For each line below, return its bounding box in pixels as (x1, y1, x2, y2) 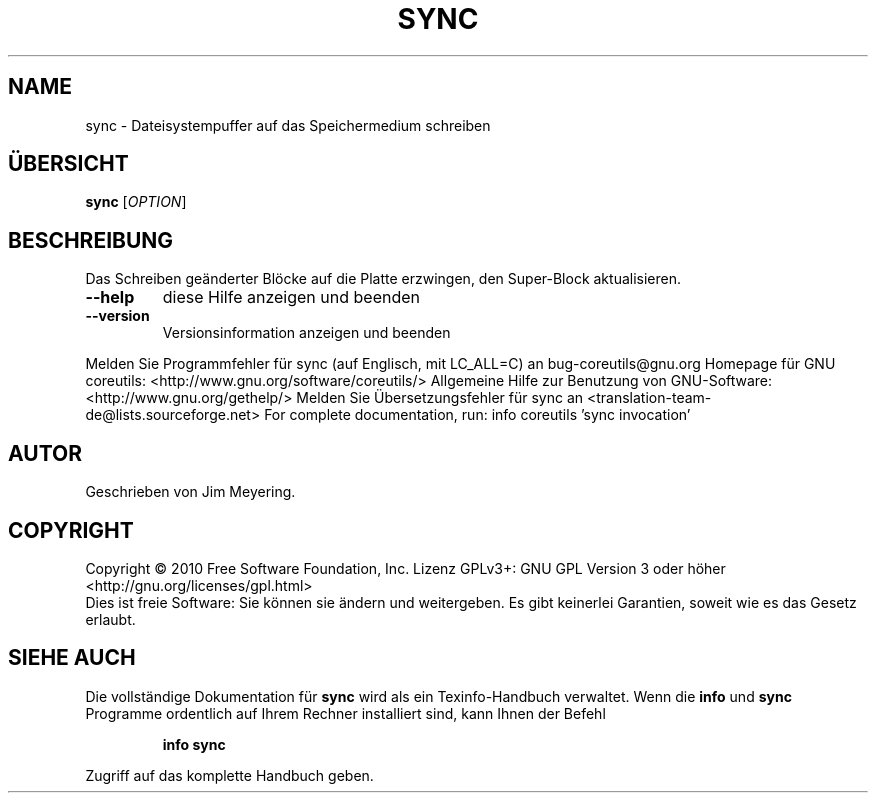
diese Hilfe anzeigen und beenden (162, 287, 421, 308)
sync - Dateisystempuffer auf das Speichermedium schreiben (85, 116, 491, 134)
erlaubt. (85, 610, 136, 628)
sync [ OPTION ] (85, 193, 187, 211)
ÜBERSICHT (8, 151, 129, 177)
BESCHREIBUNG (8, 227, 174, 253)
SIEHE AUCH (8, 645, 136, 671)
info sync (162, 735, 226, 753)
